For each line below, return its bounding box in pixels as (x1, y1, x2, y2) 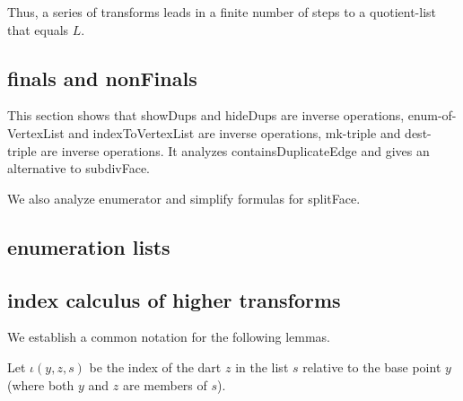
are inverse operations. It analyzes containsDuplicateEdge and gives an (40, 141, 430, 160)
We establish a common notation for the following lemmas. (7, 327, 330, 346)
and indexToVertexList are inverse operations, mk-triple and (68, 123, 401, 142)
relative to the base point (302, 357, 441, 376)
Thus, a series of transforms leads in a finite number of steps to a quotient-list (7, 3, 436, 21)
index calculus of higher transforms (7, 285, 341, 313)
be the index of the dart (89, 357, 222, 376)
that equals (7, 20, 69, 39)
